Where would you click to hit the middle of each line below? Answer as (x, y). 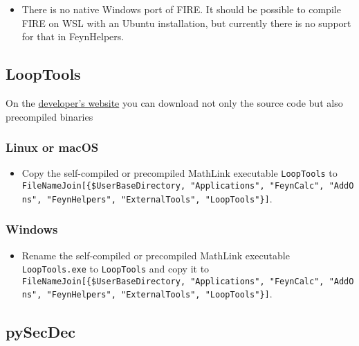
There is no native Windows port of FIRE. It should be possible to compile (181, 9)
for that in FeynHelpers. (73, 36)
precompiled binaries (49, 116)
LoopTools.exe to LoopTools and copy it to (116, 269)
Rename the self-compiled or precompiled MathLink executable (156, 255)
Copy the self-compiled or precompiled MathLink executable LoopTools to (179, 173)
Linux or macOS (52, 147)
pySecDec (41, 331)
